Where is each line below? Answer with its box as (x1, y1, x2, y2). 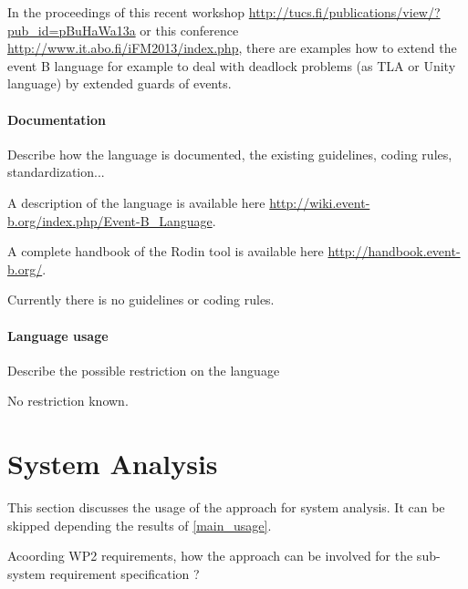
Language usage (7, 325, 109, 345)
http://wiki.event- (269, 192, 370, 212)
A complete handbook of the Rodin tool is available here (7, 242, 324, 261)
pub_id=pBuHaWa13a (7, 20, 136, 39)
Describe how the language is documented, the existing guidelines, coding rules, (7, 144, 452, 163)
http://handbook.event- (328, 242, 461, 261)
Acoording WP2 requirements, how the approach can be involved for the (7, 546, 413, 565)
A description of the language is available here (7, 192, 265, 212)
